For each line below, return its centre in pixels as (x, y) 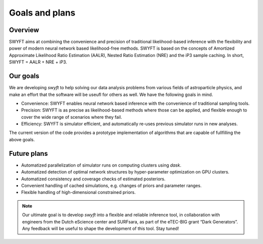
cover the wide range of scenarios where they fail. (72, 117)
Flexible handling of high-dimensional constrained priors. (78, 192)
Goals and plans (42, 13)
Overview (24, 30)
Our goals (24, 76)
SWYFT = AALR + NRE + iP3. (38, 62)
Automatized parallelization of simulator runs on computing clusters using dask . (101, 165)
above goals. (22, 139)
